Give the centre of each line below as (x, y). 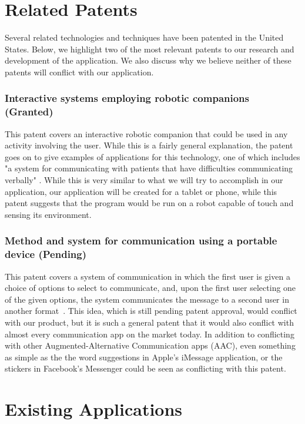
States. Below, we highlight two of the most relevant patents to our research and (150, 49)
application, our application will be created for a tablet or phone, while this (141, 191)
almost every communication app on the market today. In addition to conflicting (150, 334)
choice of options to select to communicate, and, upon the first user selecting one (150, 288)
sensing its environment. (48, 214)
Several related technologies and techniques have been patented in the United (144, 37)
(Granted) (29, 112)
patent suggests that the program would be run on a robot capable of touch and (149, 203)
